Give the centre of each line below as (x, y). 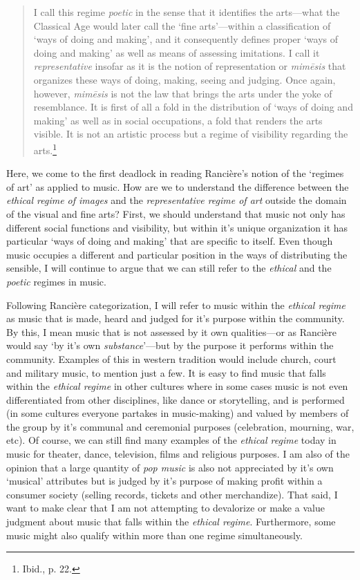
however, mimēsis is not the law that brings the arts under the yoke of (183, 93)
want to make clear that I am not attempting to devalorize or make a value (165, 508)
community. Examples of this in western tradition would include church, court (171, 358)
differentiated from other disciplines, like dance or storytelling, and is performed (176, 399)
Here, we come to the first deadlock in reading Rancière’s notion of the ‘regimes (175, 173)
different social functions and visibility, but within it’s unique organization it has (177, 227)
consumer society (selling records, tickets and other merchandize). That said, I (172, 494)
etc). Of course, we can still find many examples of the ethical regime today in (171, 440)
